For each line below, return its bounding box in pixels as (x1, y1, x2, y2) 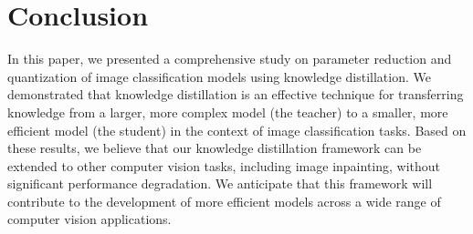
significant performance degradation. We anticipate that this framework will (7, 174, 433, 193)
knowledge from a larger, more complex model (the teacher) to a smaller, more (7, 102, 448, 121)
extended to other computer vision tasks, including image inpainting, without (7, 156, 441, 175)
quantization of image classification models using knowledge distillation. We (7, 66, 431, 86)
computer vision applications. (7, 209, 172, 229)
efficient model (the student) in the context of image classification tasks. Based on (7, 120, 467, 139)
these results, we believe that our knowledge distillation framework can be (7, 138, 422, 158)
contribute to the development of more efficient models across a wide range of (7, 191, 441, 210)
